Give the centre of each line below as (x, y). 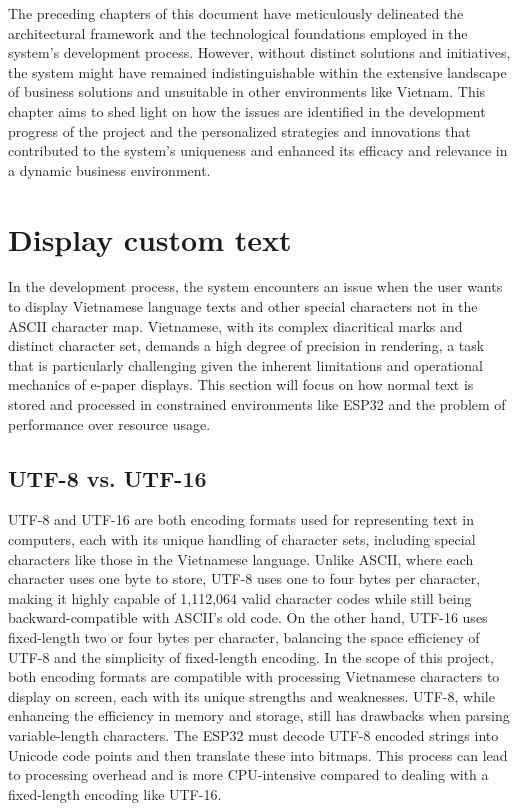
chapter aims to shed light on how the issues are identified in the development (247, 110)
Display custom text (150, 238)
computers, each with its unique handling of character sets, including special (242, 539)
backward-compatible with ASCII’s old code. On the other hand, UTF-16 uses (248, 617)
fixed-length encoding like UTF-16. (115, 793)
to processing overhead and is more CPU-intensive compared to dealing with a (248, 774)
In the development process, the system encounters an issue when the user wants (255, 286)
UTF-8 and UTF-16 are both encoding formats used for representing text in (241, 519)
